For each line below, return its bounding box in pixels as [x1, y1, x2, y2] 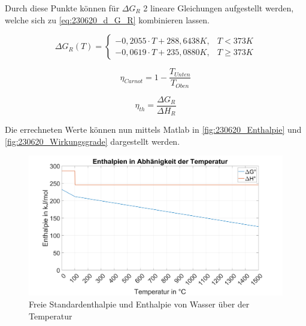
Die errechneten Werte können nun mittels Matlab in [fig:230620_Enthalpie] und [5, 123, 302, 136]
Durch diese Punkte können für [5, 2, 120, 14]
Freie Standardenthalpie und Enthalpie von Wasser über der [29, 297, 250, 310]
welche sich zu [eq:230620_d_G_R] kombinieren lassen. [5, 13, 210, 26]
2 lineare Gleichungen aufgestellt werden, [143, 2, 294, 14]
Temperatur [29, 309, 72, 322]
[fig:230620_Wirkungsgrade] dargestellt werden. [5, 135, 180, 147]
